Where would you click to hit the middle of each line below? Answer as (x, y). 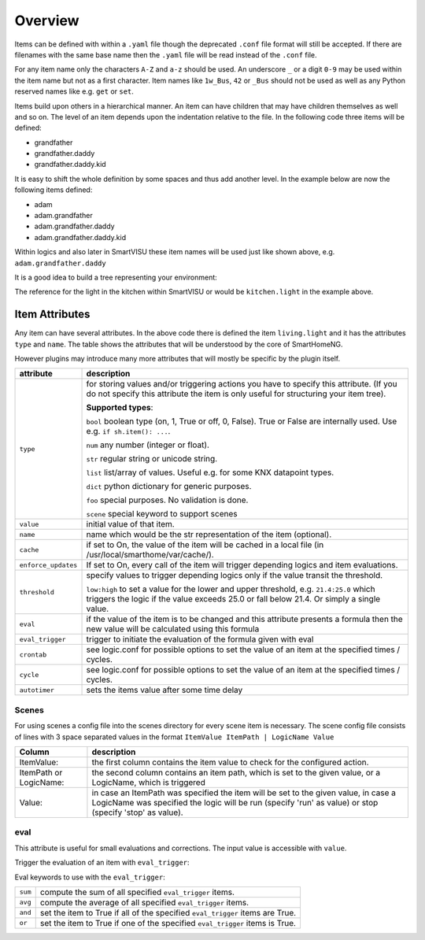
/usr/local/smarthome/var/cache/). (150, 555)
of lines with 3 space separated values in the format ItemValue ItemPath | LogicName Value (174, 737)
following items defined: (54, 190)
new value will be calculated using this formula (173, 629)
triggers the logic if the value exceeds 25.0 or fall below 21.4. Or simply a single (233, 599)
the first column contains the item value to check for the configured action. (230, 762)
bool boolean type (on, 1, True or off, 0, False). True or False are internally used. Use (242, 421)
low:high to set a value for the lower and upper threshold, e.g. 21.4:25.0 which (231, 589)
